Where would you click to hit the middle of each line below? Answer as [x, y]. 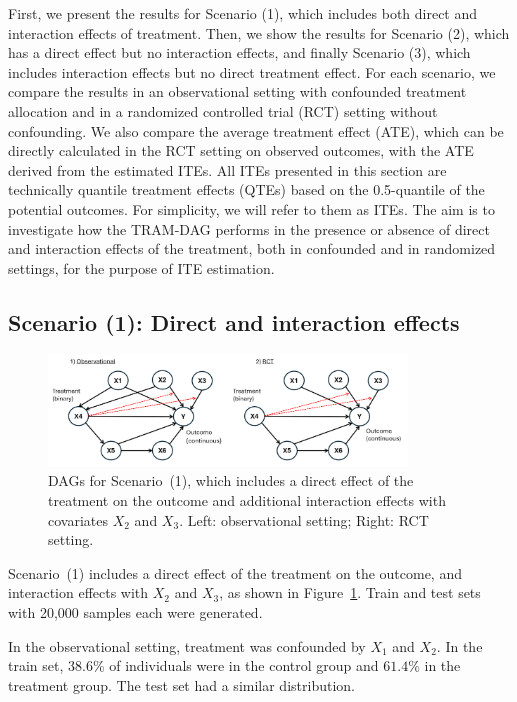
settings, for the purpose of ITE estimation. [141, 267]
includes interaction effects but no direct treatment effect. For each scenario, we [252, 71]
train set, [36, 665]
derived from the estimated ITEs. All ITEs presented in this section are [227, 169]
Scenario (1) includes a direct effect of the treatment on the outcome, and [235, 572]
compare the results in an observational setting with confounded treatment [237, 91]
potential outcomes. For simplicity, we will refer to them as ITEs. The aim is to [251, 208]
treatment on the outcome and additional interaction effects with [247, 499]
